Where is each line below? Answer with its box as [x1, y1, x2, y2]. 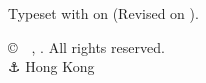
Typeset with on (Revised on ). [8, 3, 199, 23]
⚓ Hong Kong [8, 56, 95, 77]
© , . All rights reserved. [8, 36, 165, 57]
